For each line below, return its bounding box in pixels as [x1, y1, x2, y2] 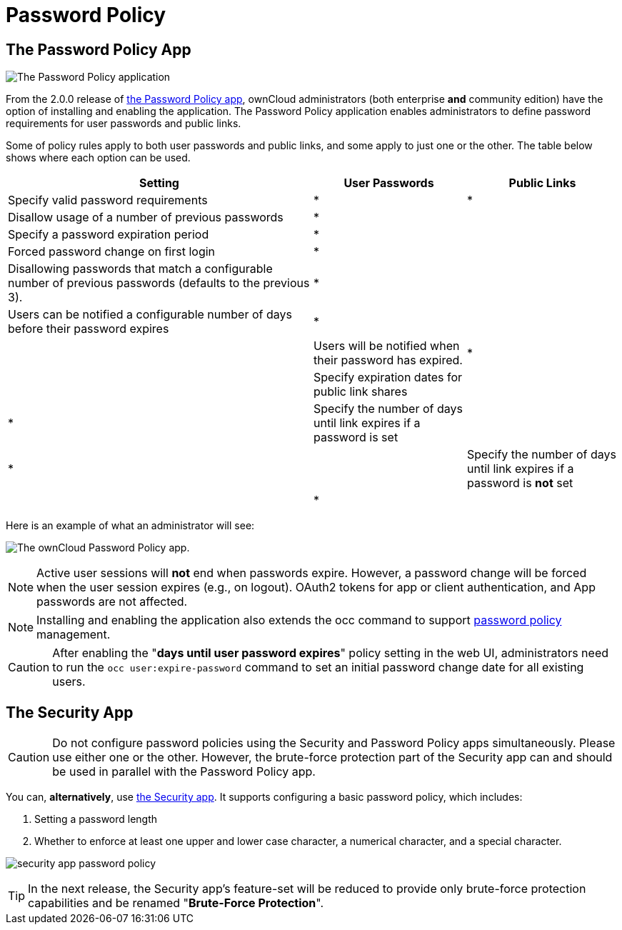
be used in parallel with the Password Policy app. [52, 764, 316, 779]
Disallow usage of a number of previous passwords [8, 210, 284, 225]
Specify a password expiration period [8, 227, 209, 242]
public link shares [313, 384, 408, 399]
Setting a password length [34, 813, 158, 826]
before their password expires [8, 321, 169, 336]
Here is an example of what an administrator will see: [6, 519, 255, 532]
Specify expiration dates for [313, 370, 463, 385]
